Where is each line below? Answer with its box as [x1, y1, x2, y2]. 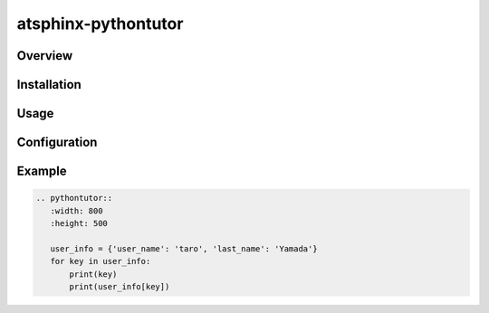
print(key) [69, 269, 118, 280]
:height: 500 [50, 218, 109, 228]
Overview [16, 48, 73, 63]
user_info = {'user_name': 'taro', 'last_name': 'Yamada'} [50, 243, 318, 253]
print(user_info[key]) [69, 281, 170, 291]
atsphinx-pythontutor [16, 14, 184, 33]
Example [16, 164, 67, 179]
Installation [16, 77, 81, 92]
